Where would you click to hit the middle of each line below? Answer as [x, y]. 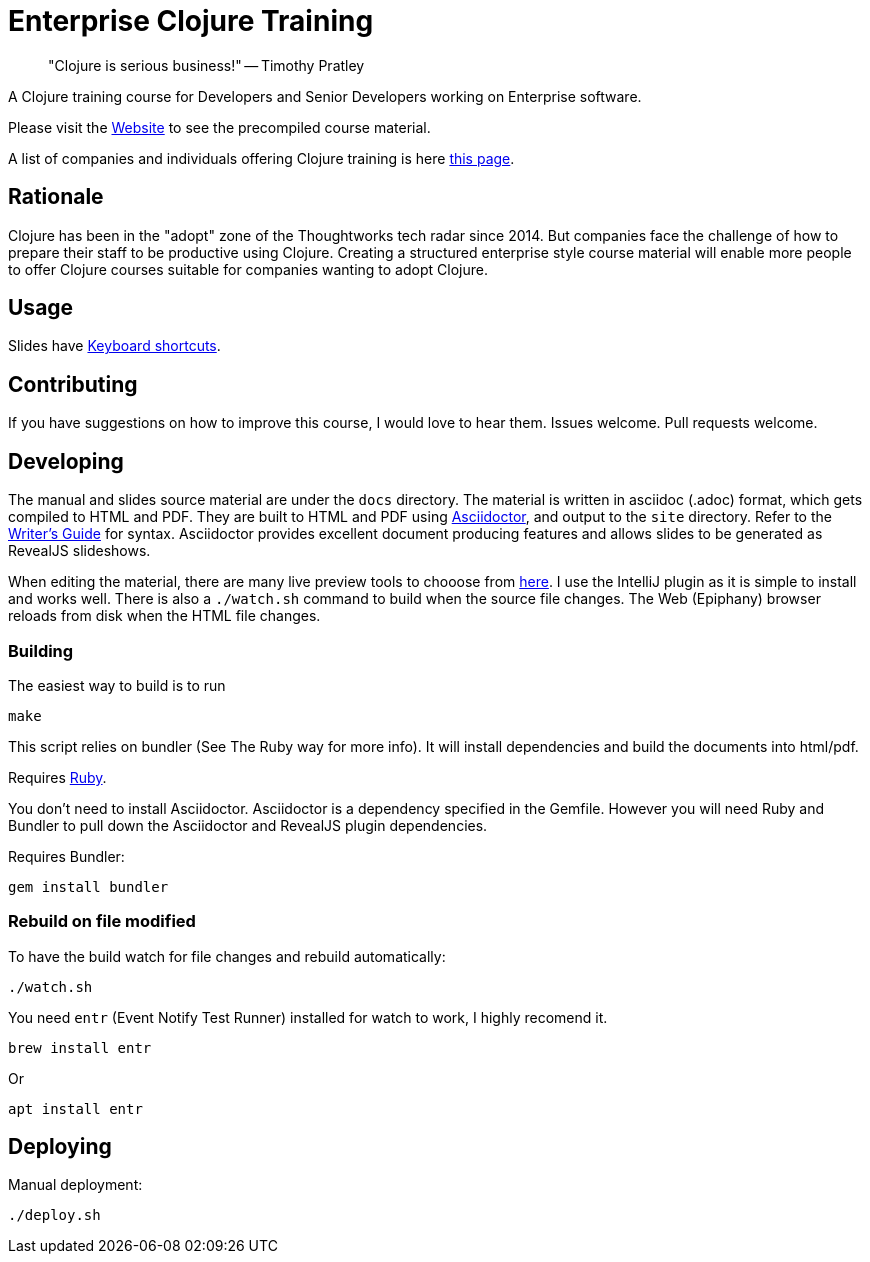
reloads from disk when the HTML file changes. [164, 616]
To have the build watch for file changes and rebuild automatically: [227, 956]
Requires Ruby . [57, 777]
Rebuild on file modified [102, 921]
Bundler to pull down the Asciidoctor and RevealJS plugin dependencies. [248, 825]
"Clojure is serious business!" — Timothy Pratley [206, 65]
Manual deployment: [75, 1185]
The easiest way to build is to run [117, 685]
